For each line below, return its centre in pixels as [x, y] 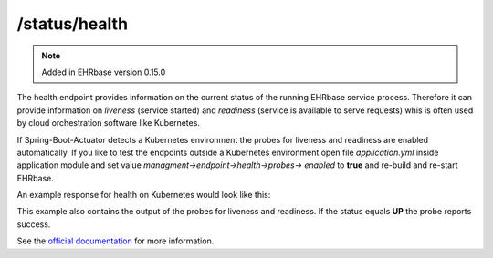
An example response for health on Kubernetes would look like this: [144, 195]
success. [34, 224]
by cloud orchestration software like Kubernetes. [109, 123]
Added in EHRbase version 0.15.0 [104, 72]
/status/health [72, 24]
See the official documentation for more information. [115, 241]
